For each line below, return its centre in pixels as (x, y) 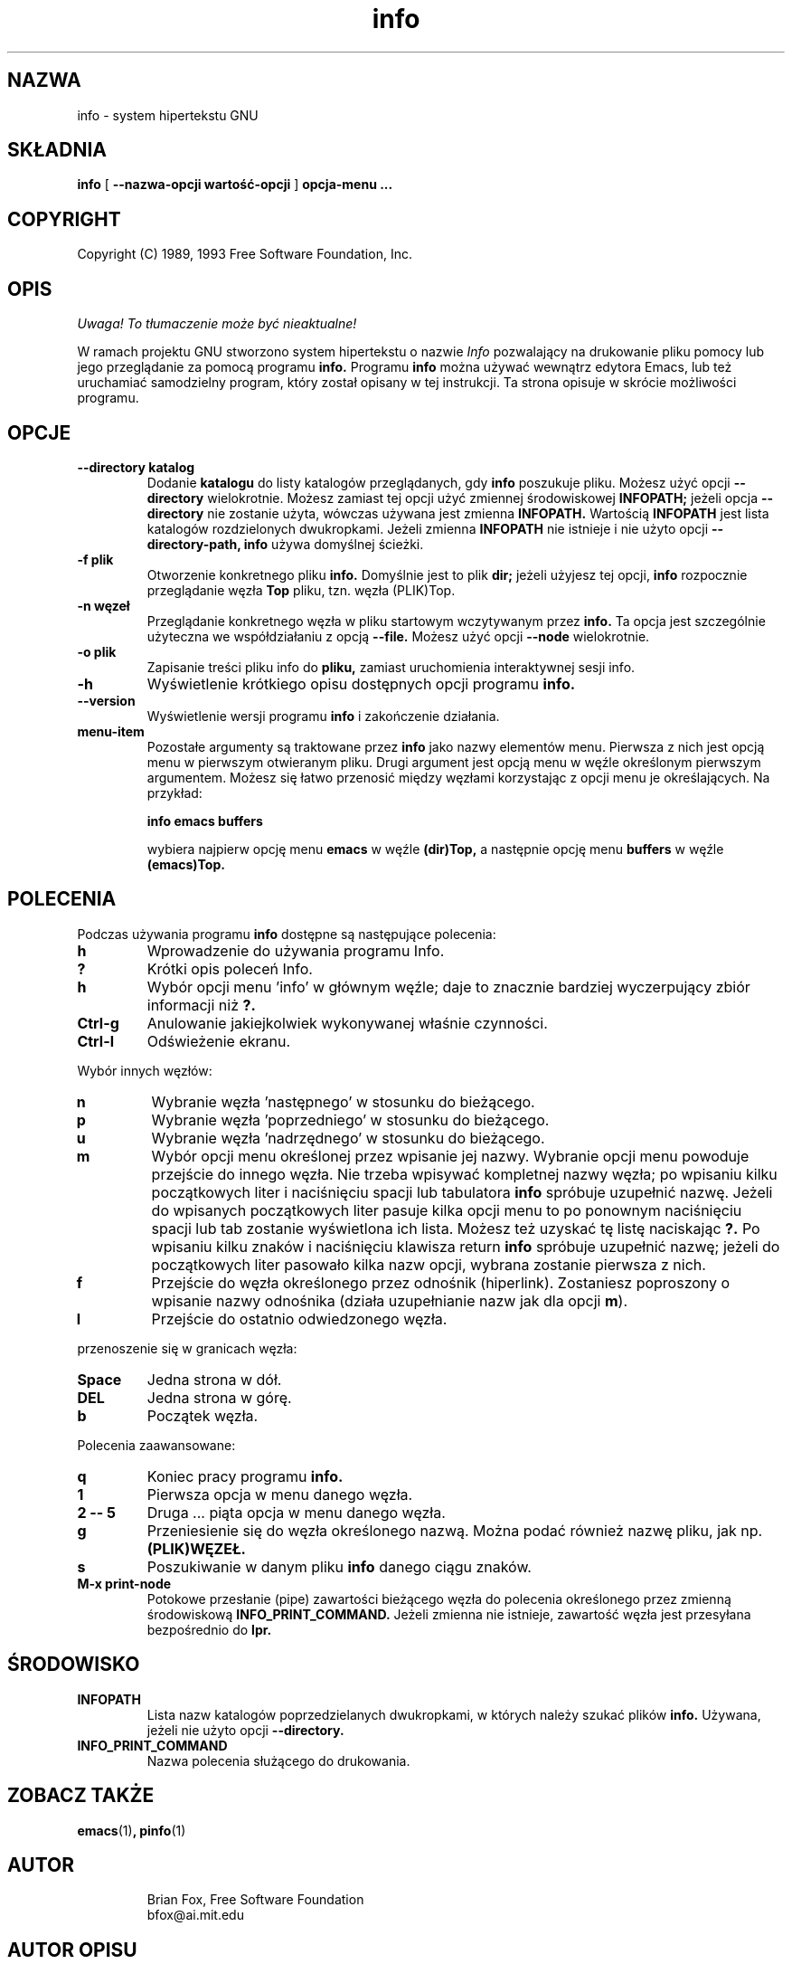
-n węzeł (104, 605)
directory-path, (194, 544)
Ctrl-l (96, 1041)
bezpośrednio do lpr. (209, 1629)
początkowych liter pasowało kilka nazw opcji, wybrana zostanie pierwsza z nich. (429, 1264)
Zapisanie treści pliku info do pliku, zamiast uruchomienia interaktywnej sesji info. (391, 667)
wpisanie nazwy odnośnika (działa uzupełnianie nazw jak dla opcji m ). (390, 1300)
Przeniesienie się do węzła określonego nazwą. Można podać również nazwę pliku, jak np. (455, 1530)
